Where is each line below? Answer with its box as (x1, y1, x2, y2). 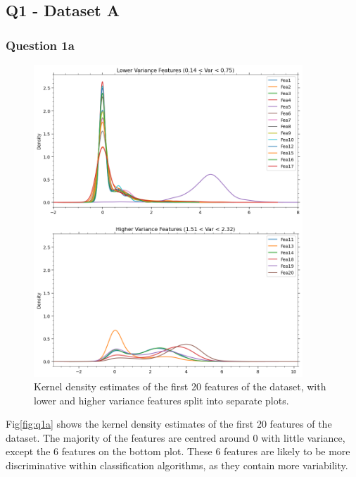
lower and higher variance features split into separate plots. (34, 392, 289, 407)
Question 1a (6, 36, 75, 54)
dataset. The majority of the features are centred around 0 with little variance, (6, 430, 345, 445)
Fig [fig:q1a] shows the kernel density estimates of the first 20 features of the (6, 416, 332, 431)
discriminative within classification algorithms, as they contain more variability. (6, 458, 348, 473)
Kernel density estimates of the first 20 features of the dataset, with (34, 379, 326, 394)
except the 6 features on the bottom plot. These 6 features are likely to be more (6, 444, 350, 459)
